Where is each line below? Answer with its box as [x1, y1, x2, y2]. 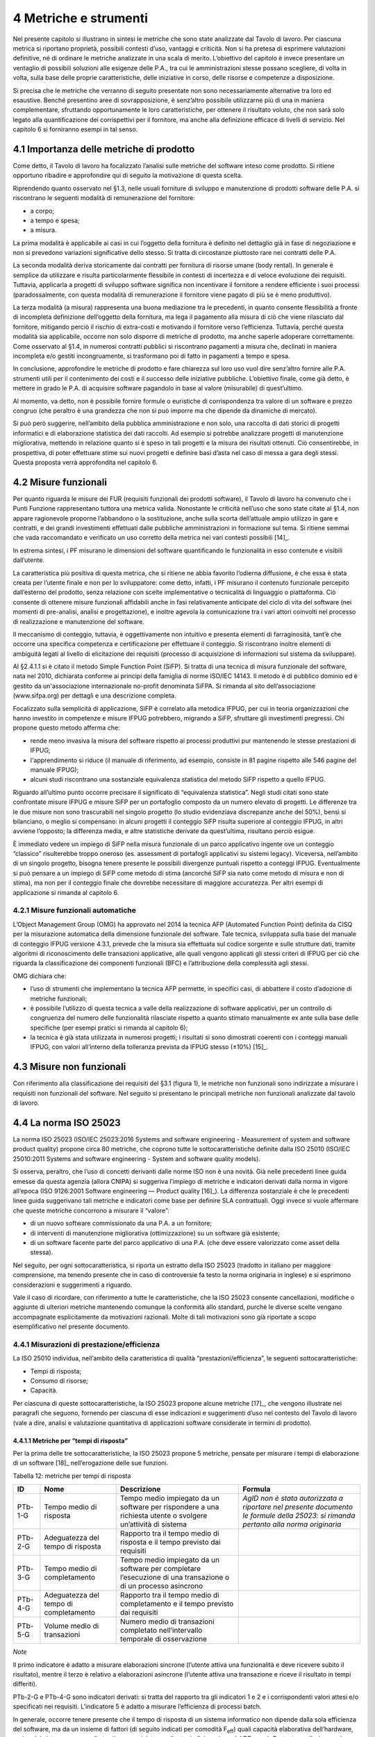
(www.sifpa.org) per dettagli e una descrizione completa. [12, 691, 176, 700]
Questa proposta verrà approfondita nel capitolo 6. [12, 458, 158, 466]
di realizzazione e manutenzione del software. [12, 617, 145, 625]
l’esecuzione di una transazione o [119, 1572, 230, 1582]
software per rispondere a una [119, 1502, 219, 1512]
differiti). [12, 1680, 37, 1688]
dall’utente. [12, 556, 45, 564]
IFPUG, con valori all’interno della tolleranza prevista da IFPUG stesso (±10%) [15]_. [30, 1043, 269, 1051]
